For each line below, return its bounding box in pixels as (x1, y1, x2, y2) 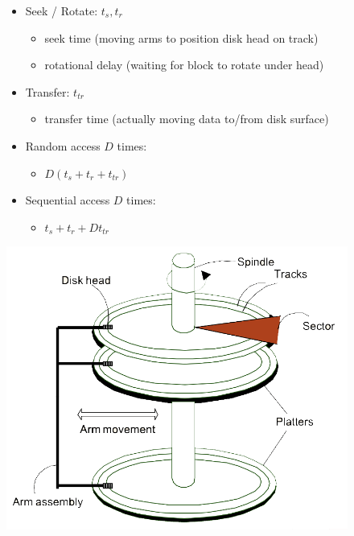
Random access (25, 137, 101, 154)
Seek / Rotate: (25, 2, 98, 19)
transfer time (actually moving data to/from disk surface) (44, 110, 329, 127)
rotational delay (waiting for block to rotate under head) (44, 56, 324, 73)
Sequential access (25, 192, 110, 208)
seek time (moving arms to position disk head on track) (44, 29, 319, 46)
